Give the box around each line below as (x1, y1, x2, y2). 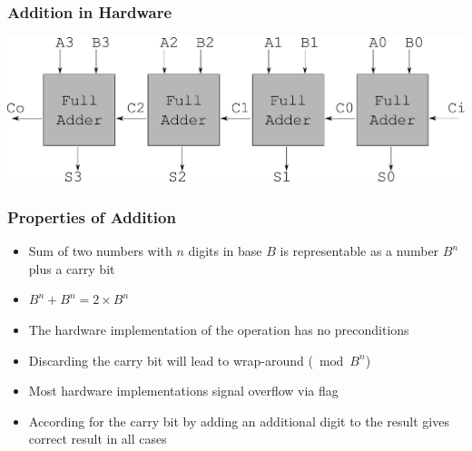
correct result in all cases (28, 429, 167, 448)
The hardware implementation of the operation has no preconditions (28, 319, 409, 338)
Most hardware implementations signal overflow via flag (28, 381, 339, 400)
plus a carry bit (28, 259, 115, 278)
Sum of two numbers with (28, 241, 172, 260)
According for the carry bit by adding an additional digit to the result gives (28, 411, 449, 430)
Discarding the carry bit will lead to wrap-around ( (28, 350, 313, 369)
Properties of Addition (7, 205, 176, 228)
